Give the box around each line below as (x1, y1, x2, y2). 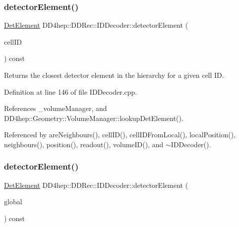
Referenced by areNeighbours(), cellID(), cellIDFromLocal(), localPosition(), (4, 129, 236, 140)
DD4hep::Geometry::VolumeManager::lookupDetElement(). (4, 113, 183, 123)
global (4, 196, 22, 207)
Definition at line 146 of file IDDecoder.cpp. (4, 86, 137, 97)
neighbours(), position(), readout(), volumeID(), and (4, 139, 164, 149)
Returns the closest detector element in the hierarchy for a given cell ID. (4, 70, 224, 80)
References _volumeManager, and (4, 103, 107, 113)
